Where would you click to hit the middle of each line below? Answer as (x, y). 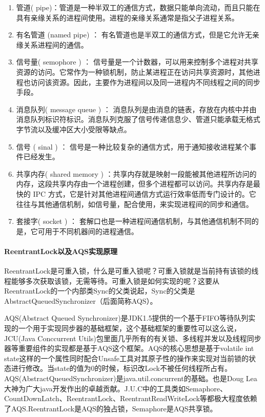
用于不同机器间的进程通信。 (91, 231)
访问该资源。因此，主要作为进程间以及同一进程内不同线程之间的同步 (145, 82)
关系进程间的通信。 (56, 44)
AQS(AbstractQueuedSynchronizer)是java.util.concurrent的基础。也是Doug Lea (131, 378)
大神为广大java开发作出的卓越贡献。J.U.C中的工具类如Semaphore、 (116, 388)
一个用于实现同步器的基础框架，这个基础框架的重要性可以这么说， (129, 328)
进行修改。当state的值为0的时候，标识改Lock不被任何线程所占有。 (121, 368)
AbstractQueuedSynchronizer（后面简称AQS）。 (81, 300)
